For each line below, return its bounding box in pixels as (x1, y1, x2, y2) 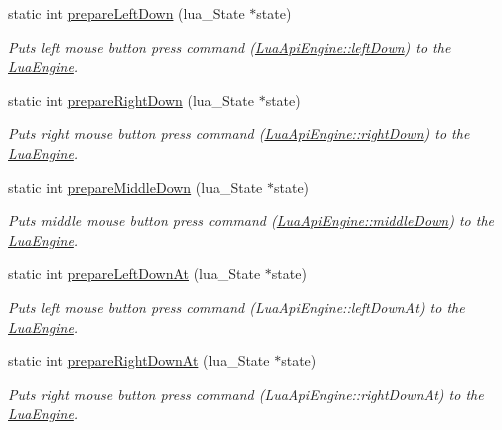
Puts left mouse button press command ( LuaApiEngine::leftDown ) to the (8, 36, 451, 57)
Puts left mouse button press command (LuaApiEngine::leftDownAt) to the (8, 296, 465, 317)
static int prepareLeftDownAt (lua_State (8, 263, 261, 284)
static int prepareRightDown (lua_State (8, 89, 254, 110)
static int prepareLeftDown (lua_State (8, 3, 245, 23)
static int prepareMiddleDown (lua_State (8, 176, 263, 197)
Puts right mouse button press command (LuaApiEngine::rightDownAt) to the (8, 383, 484, 404)
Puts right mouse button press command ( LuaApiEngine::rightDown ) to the (8, 123, 470, 144)
